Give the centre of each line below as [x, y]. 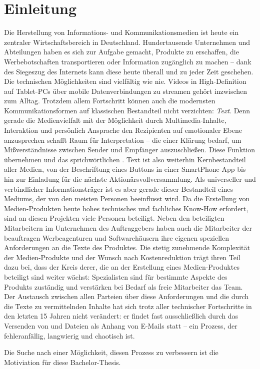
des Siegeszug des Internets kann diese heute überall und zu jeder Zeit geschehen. [129, 71]
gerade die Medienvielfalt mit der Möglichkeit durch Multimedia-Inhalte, [115, 120]
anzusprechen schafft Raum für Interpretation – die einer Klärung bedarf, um [123, 140]
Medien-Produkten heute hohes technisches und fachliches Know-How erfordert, [126, 208]
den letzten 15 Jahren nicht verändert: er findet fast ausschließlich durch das [121, 316]
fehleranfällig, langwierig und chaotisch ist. [69, 335]
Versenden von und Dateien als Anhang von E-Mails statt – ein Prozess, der [121, 325]
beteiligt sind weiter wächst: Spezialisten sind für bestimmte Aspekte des [116, 276]
